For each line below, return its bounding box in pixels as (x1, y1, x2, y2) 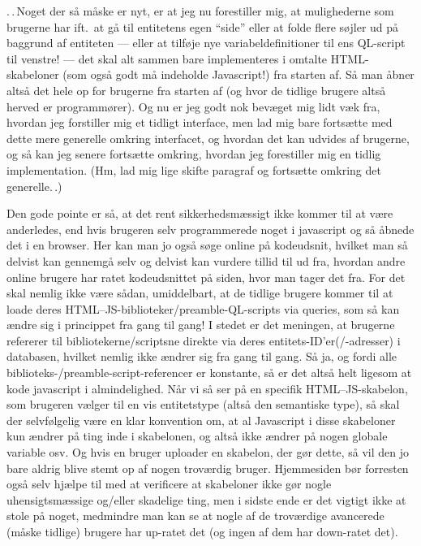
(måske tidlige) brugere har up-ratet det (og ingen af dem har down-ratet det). (6, 523, 398, 539)
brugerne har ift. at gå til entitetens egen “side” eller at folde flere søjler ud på (6, 18, 399, 35)
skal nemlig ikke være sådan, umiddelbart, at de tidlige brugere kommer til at (6, 284, 393, 301)
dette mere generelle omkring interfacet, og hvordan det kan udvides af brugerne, (6, 129, 410, 146)
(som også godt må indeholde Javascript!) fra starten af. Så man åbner (62, 66, 415, 83)
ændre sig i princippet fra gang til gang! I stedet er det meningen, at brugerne (6, 316, 395, 333)
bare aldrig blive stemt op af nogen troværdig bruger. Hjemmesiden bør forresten (6, 459, 409, 476)
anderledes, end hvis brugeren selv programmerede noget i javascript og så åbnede (6, 220, 415, 237)
